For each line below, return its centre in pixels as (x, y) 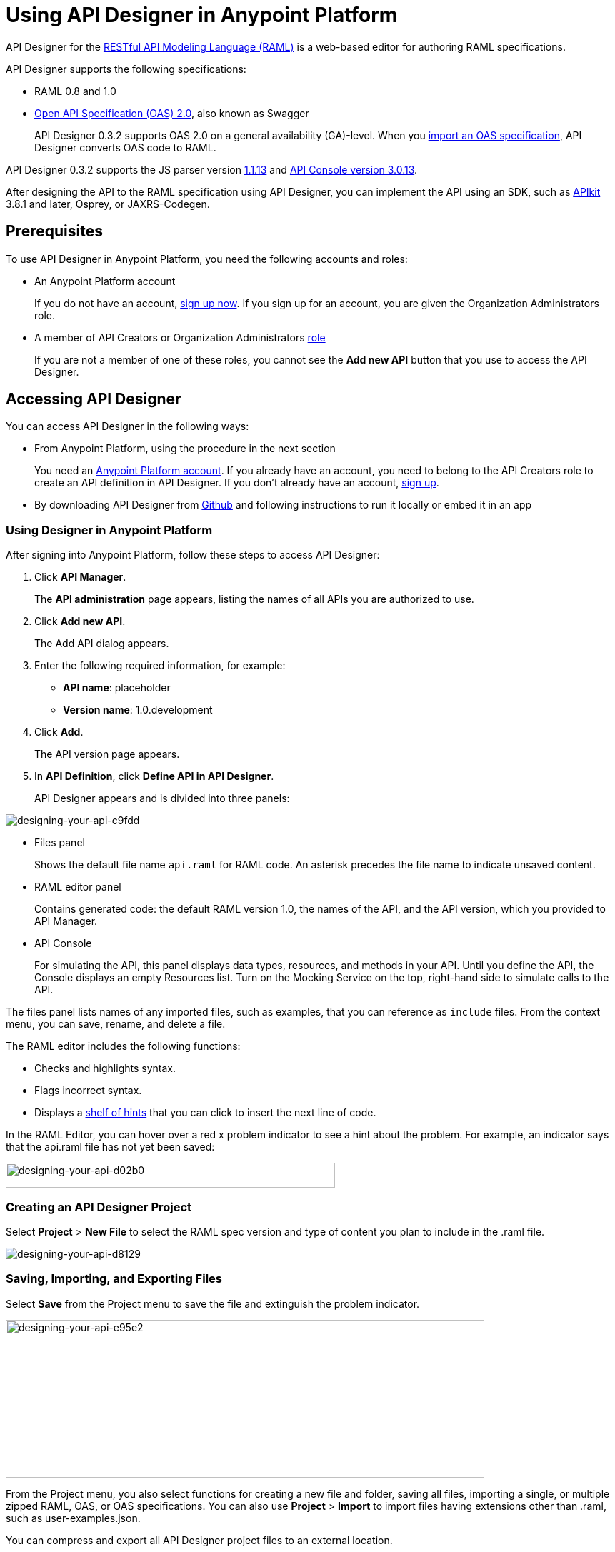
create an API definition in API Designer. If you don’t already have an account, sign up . (237, 483)
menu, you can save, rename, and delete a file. (116, 1024)
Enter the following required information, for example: (160, 666)
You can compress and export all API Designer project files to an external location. (199, 1540)
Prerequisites (54, 231)
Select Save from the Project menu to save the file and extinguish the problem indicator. (213, 1303)
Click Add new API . (80, 621)
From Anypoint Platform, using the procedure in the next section (185, 449)
